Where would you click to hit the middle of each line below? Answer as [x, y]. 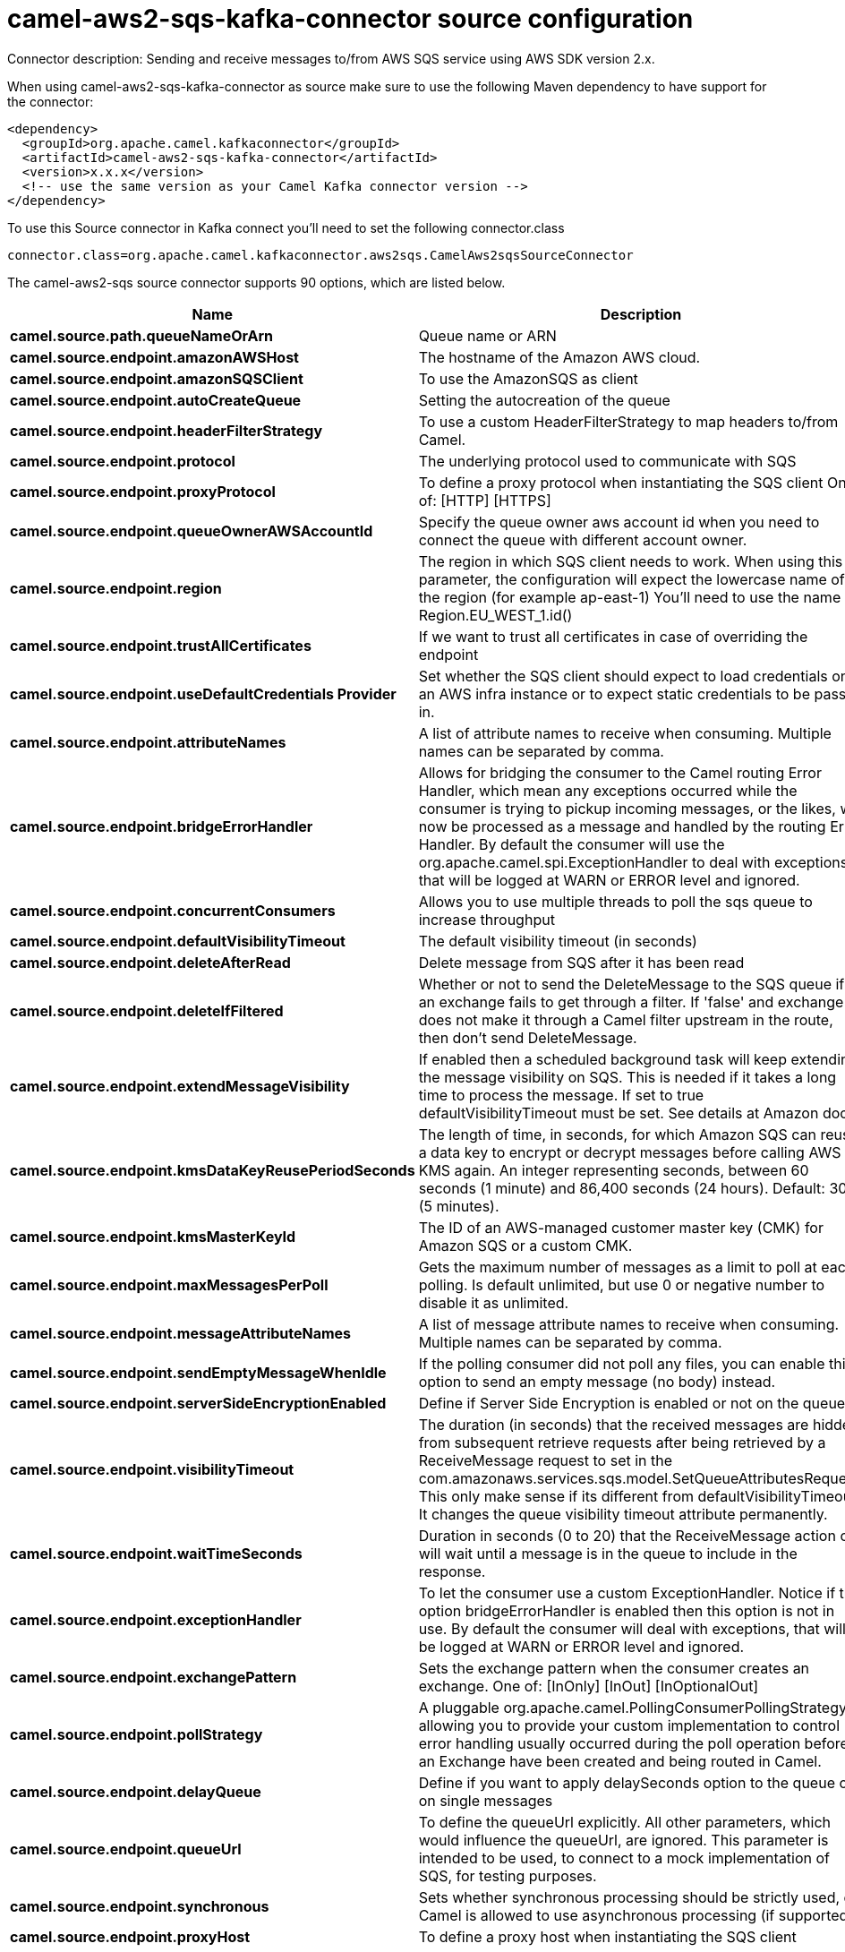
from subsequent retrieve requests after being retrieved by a [622, 1442]
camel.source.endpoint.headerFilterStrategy [166, 430]
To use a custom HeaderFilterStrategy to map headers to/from [628, 421]
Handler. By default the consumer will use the [572, 844]
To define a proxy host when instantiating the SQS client [607, 1936]
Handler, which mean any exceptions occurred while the [608, 790]
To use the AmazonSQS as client [528, 378]
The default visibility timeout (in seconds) [558, 941]
